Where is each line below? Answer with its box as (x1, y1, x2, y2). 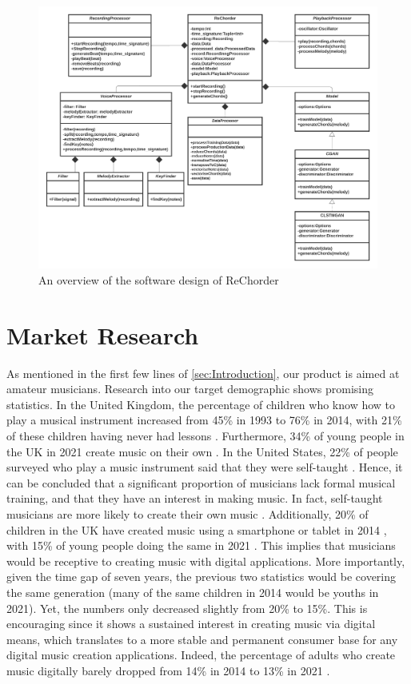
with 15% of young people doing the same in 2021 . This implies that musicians (6, 537, 396, 554)
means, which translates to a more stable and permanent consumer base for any (6, 630, 398, 647)
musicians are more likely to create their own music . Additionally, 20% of (6, 506, 369, 522)
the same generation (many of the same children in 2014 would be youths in (6, 583, 379, 600)
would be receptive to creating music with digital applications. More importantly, (6, 552, 405, 569)
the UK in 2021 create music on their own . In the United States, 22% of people (6, 443, 398, 459)
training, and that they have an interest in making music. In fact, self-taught (6, 490, 383, 507)
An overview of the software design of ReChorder (38, 271, 279, 288)
